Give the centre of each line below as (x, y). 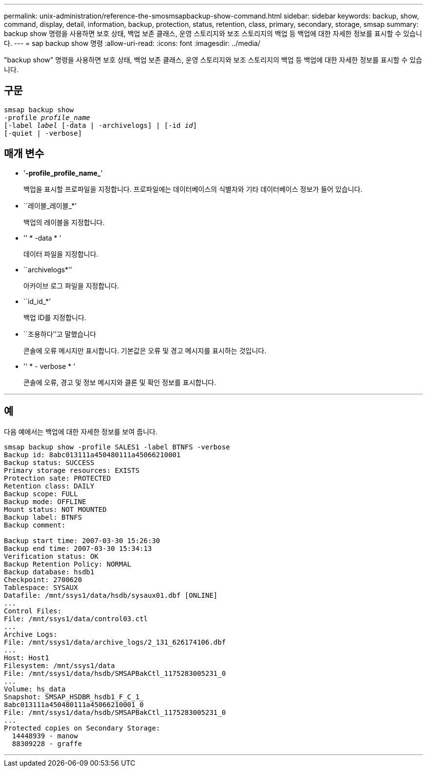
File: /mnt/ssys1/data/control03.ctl (76, 619)
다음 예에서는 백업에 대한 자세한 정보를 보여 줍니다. (81, 431)
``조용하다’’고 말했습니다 (60, 334)
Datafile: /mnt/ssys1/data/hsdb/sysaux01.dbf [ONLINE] (111, 595)
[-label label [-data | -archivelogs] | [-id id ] (101, 125)
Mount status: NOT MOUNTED (55, 509)
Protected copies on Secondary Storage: (82, 728)
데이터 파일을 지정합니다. (61, 254)
